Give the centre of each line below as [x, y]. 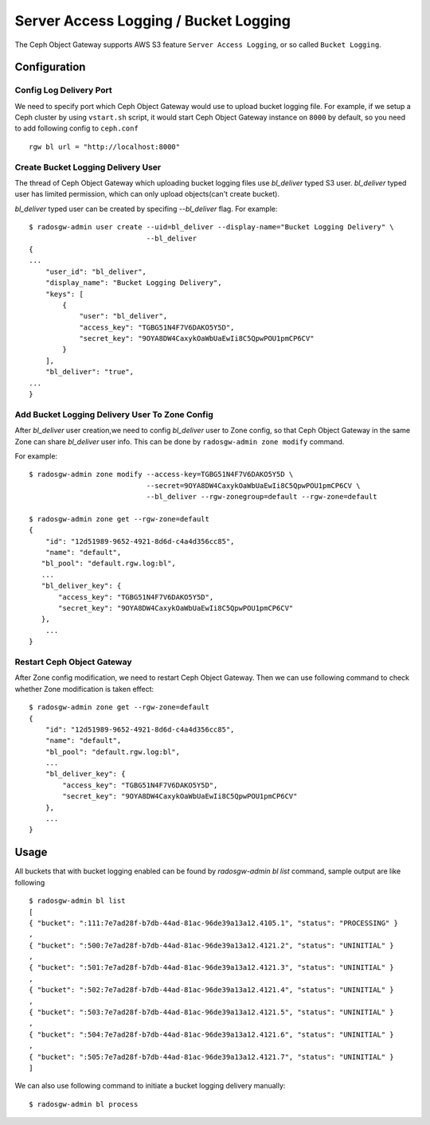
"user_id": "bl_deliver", [96, 271]
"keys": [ [64, 294]
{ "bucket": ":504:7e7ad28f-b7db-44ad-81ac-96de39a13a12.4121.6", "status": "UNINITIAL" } [211, 1034]
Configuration [50, 67]
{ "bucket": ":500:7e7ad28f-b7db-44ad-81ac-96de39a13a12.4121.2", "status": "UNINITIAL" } [211, 945]
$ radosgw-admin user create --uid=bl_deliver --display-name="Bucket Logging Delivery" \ [211, 227]
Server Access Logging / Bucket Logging [152, 21]
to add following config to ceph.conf [76, 128]
